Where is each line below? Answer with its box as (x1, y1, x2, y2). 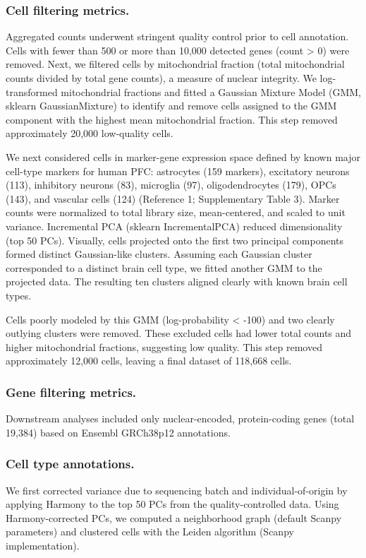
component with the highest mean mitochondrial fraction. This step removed (6, 112, 338, 126)
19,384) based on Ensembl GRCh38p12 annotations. (6, 425, 231, 439)
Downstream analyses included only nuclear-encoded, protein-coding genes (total (6, 411, 355, 426)
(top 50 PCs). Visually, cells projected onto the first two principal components (6, 232, 344, 247)
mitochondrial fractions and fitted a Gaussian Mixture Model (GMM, (61, 84, 361, 99)
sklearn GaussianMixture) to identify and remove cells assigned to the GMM (6, 98, 337, 113)
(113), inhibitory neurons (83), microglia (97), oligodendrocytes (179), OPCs (6, 177, 336, 192)
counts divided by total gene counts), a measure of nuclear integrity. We (6, 71, 317, 85)
